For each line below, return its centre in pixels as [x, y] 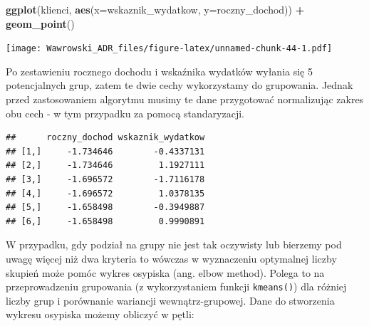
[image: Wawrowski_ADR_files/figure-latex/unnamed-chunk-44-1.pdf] [169, 49]
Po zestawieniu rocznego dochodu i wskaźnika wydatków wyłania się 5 [159, 71]
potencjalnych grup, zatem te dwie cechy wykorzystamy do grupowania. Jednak [180, 85]
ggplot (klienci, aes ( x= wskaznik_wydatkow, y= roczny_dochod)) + [155, 9]
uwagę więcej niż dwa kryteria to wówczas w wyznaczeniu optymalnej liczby [171, 258]
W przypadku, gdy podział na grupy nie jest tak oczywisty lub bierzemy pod [174, 244]
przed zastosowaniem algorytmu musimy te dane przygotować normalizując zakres [185, 99]
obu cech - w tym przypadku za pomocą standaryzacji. [125, 113]
